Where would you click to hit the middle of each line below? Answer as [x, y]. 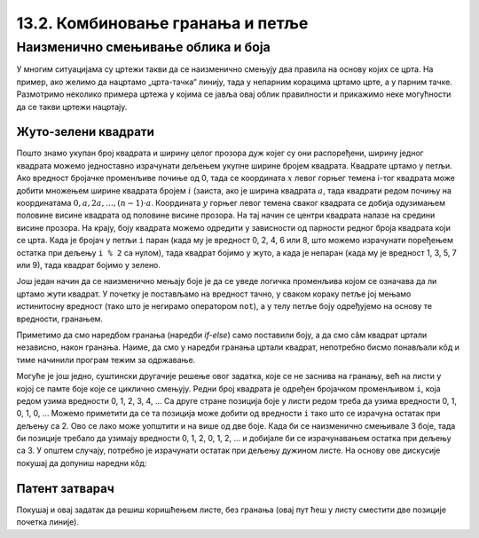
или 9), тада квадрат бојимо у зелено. [89, 265]
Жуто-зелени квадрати [86, 132]
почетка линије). [48, 522]
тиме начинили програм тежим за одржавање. [106, 360]
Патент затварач [65, 488]
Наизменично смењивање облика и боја [143, 47]
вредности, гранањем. [60, 319]
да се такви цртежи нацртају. [72, 107]
